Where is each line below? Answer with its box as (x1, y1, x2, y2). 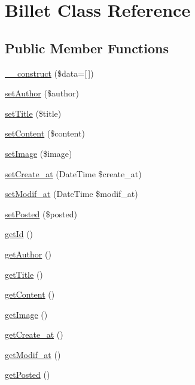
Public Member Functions (5, 38, 169, 57)
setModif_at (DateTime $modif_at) (5, 187, 138, 200)
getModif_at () (5, 348, 61, 360)
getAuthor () (5, 247, 51, 260)
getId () (5, 228, 33, 240)
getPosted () (5, 368, 50, 381)
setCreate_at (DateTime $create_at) (5, 167, 142, 180)
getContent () (5, 288, 55, 301)
